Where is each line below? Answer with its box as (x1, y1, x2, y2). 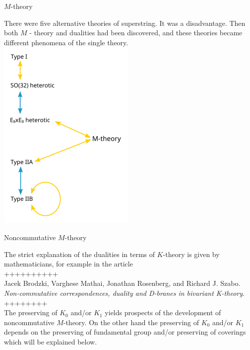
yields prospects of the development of (105, 307, 221, 318)
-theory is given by (163, 249, 220, 259)
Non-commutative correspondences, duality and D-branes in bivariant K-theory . (4, 287, 245, 298)
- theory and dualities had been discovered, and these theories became (29, 27, 243, 38)
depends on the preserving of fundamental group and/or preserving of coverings (4, 327, 246, 337)
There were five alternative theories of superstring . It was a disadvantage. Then (4, 17, 246, 28)
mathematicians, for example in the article (4, 259, 133, 269)
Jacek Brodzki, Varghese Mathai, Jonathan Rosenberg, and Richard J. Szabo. (4, 278, 241, 288)
